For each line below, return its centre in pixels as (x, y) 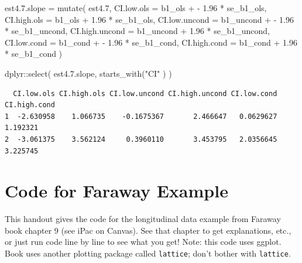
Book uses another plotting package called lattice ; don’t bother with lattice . (148, 253)
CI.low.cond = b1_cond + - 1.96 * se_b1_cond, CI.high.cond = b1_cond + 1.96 (151, 42)
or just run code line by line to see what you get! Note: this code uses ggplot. (143, 242)
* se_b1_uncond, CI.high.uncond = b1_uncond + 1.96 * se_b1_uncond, (137, 31)
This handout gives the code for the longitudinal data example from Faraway (143, 219)
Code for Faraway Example (116, 191)
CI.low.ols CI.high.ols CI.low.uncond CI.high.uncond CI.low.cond (145, 93)
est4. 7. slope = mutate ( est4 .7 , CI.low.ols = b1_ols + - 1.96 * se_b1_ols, (136, 8)
